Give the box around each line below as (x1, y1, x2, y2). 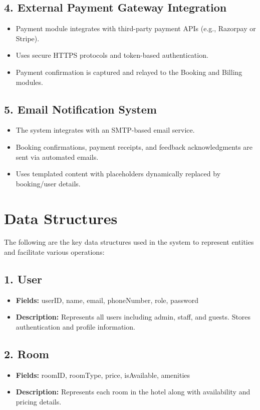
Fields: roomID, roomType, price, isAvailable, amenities (16, 369, 190, 380)
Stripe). (16, 33, 40, 43)
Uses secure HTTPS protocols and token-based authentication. (16, 50, 208, 60)
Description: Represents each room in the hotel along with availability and (16, 386, 250, 397)
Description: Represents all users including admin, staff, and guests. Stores (16, 312, 251, 322)
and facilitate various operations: (4, 247, 105, 257)
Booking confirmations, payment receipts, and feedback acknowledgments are (16, 141, 253, 152)
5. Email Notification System (4, 101, 157, 117)
